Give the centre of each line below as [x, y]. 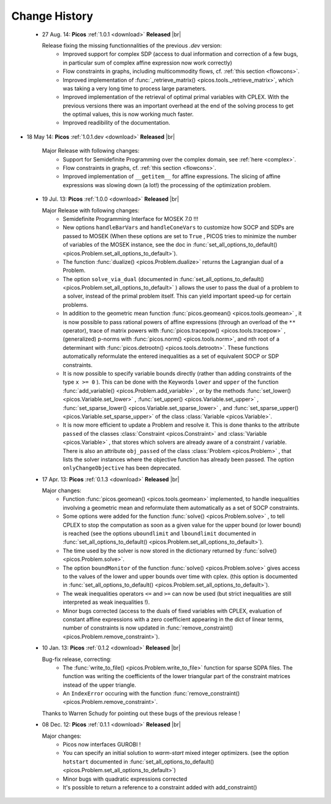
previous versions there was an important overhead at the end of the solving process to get [178, 106]
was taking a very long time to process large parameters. [135, 88]
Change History [52, 16]
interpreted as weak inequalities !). [106, 602]
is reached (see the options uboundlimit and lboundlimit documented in [160, 533]
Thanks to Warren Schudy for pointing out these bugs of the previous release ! [141, 713]
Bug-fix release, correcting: [77, 659]
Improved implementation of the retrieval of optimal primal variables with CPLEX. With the [176, 97]
